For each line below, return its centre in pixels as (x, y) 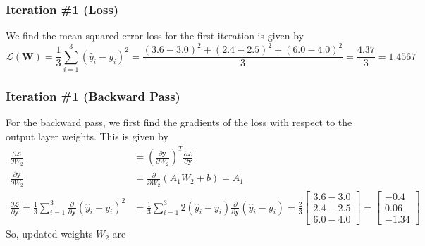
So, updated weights (49, 234)
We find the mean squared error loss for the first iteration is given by (155, 36)
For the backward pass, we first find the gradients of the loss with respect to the (179, 122)
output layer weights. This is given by (87, 136)
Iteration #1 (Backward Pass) (93, 96)
